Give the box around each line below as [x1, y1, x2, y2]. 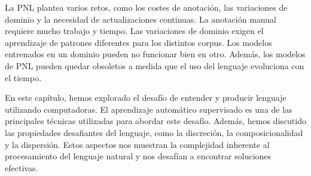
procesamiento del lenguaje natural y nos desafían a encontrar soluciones [5, 150, 272, 162]
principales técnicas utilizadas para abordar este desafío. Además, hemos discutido [5, 115, 306, 127]
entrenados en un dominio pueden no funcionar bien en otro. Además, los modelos [5, 48, 306, 60]
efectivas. [5, 161, 38, 174]
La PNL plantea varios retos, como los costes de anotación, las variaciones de [5, 1, 288, 13]
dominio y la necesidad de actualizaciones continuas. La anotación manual [5, 13, 276, 25]
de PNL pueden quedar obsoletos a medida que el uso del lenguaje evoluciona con [5, 59, 304, 72]
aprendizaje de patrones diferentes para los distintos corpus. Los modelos [5, 36, 272, 48]
